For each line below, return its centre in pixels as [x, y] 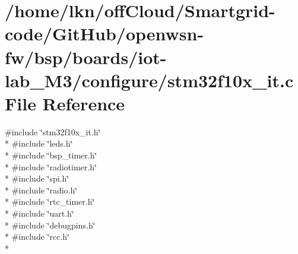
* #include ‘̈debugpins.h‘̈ [50, 225]
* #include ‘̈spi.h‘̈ [37, 178]
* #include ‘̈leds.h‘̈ [39, 143]
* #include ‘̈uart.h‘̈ [39, 213]
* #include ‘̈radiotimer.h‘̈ [51, 166]
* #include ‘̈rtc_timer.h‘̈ [50, 201]
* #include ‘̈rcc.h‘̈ [37, 236]
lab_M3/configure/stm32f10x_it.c [149, 80]
